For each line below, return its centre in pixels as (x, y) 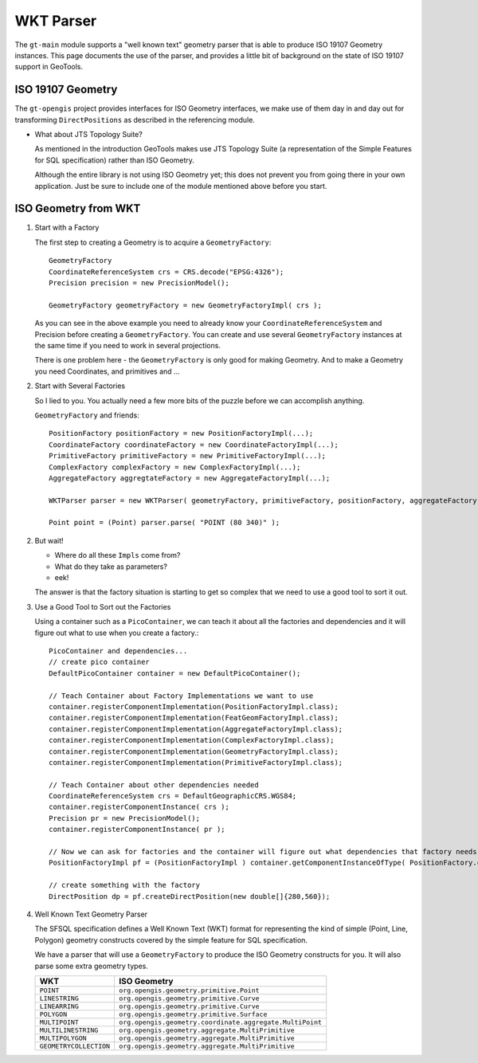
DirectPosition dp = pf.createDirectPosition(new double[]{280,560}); (190, 896)
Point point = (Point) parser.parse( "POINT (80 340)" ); (165, 523)
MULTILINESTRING (69, 1030)
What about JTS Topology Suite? (88, 135)
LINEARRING (59, 1006)
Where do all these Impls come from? (118, 555)
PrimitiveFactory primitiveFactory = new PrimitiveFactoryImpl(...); (188, 456)
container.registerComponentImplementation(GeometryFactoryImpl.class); (194, 751)
